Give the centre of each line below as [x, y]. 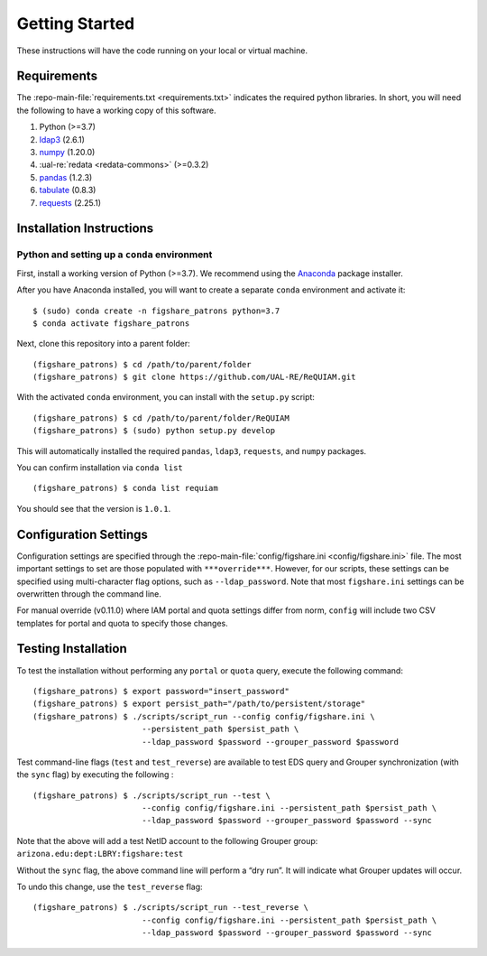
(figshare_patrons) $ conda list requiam [125, 488]
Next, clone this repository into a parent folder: [104, 344]
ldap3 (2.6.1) [62, 139]
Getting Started [76, 23]
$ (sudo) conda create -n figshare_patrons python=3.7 [156, 311]
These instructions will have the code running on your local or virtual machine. [162, 51]
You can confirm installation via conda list [100, 468]
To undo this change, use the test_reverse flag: [110, 887]
